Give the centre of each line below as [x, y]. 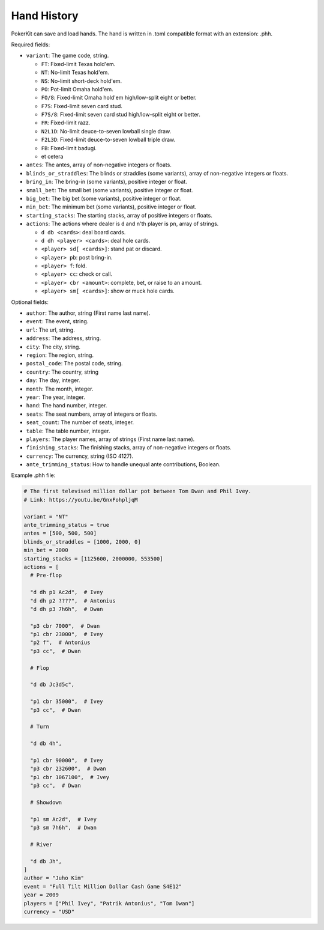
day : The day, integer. [53, 380]
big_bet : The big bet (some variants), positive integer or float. [104, 198]
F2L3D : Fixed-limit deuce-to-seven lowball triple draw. [108, 140]
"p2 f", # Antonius [60, 643]
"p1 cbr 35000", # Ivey [67, 702]
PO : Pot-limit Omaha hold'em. [77, 89]
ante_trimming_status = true [67, 525]
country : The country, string [62, 372]
